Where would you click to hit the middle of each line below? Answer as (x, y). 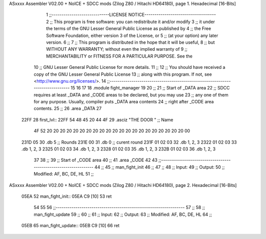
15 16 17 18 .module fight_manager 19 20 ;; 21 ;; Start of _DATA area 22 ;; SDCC (150, 88)
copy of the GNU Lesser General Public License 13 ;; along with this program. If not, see (123, 74)
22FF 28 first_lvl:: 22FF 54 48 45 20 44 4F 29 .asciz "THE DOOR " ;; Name (97, 119)
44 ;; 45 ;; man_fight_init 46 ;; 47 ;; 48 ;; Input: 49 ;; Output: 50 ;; (160, 167)
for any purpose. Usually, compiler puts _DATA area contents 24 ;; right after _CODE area (124, 102)
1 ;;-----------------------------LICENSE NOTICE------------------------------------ (131, 15)
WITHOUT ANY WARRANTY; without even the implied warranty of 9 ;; (117, 49)
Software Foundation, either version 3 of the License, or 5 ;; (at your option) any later (132, 35)
